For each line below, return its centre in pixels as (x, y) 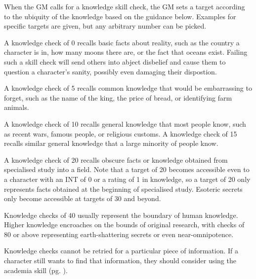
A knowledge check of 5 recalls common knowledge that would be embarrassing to (128, 88)
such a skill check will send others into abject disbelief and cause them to (115, 61)
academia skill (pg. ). (36, 270)
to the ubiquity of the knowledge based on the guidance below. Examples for (120, 16)
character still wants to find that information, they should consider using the (120, 261)
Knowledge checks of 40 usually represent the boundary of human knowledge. (121, 215)
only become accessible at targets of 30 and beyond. (83, 198)
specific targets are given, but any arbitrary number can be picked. (105, 26)
